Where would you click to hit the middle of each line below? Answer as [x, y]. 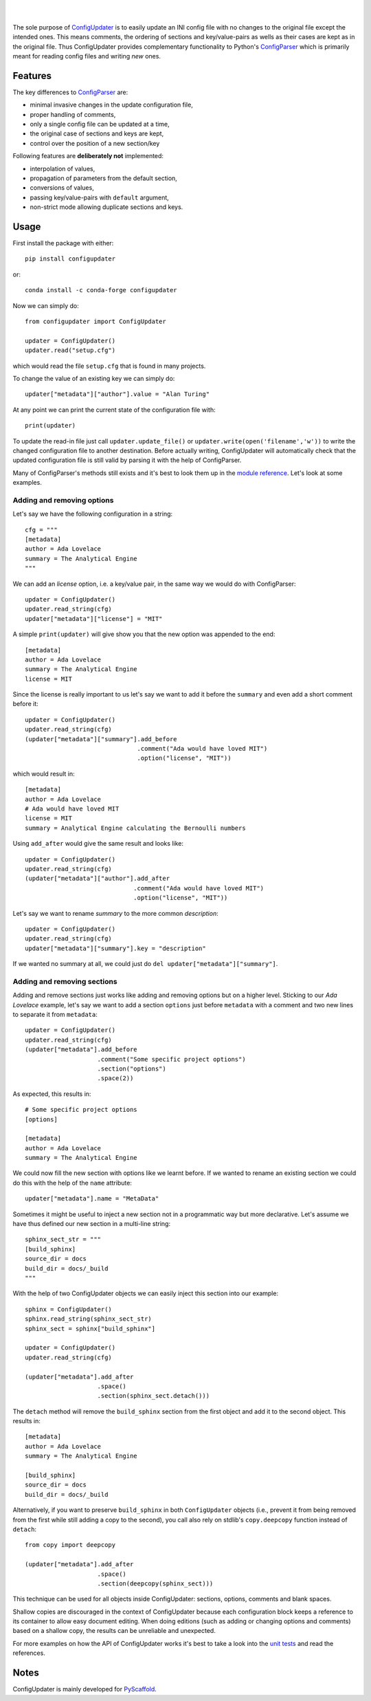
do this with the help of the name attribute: [72, 1183]
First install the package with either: [63, 243]
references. [29, 1653]
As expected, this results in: [52, 1094]
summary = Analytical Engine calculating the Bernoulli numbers [136, 828]
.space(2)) [115, 1078]
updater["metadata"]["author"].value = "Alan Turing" [117, 394]
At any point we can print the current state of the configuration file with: [114, 410]
